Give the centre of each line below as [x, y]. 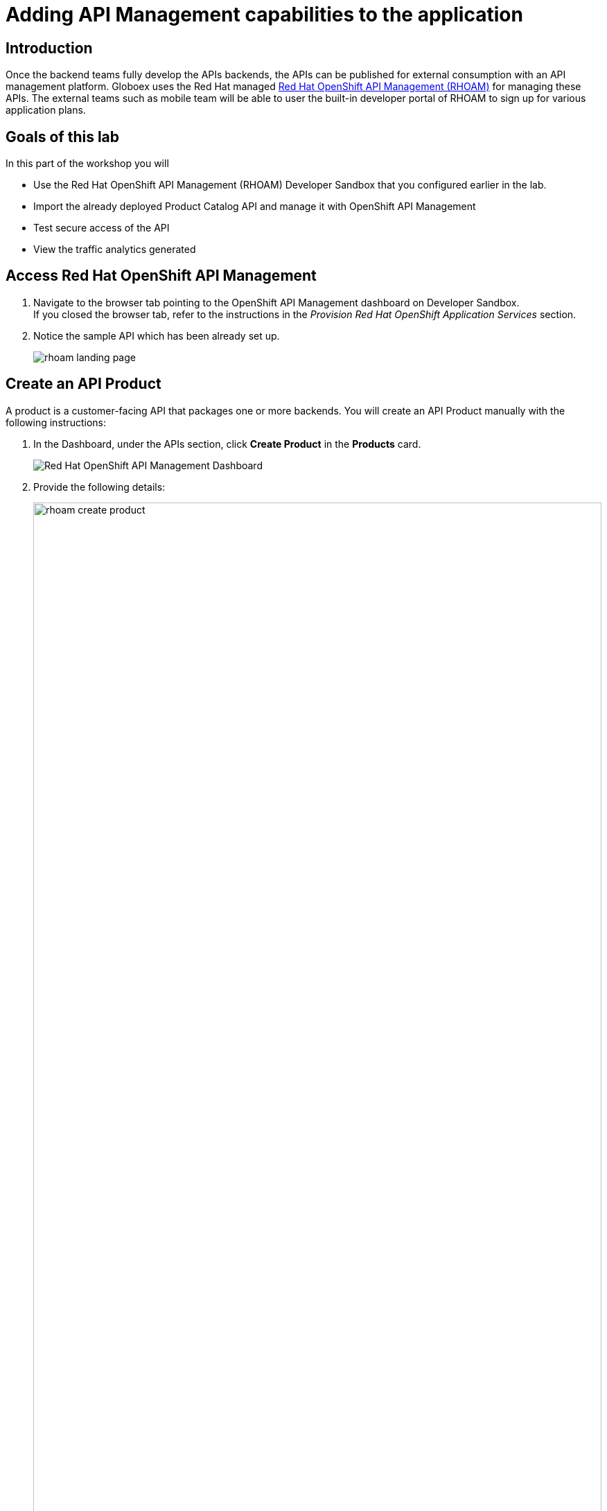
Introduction [49, 48]
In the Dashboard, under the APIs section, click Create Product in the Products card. [227, 444]
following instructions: [56, 422]
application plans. [46, 110]
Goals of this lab [63, 137]
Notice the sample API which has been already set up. [157, 335]
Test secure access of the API [102, 228]
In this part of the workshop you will [87, 164]
